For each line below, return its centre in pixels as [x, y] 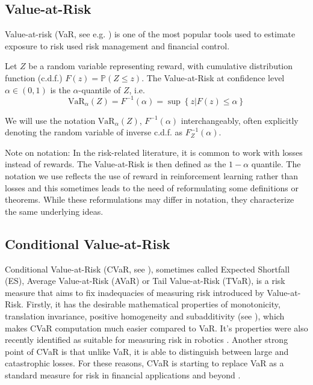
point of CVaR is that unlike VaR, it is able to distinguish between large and [147, 351]
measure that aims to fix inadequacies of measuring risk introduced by [135, 292]
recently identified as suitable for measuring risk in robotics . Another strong [147, 340]
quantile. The [276, 164]
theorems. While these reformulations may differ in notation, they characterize [150, 199]
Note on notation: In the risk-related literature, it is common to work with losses [154, 152]
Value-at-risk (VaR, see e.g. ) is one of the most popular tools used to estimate [150, 34]
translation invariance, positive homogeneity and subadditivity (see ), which [145, 316]
